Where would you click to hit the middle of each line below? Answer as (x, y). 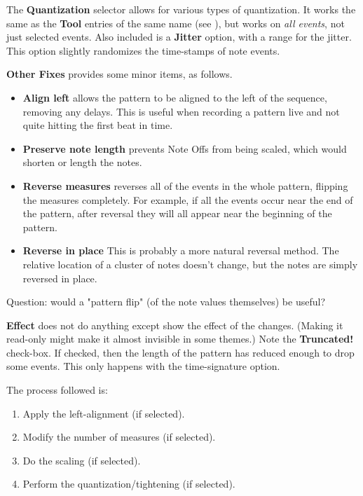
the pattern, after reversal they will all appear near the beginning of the (177, 213)
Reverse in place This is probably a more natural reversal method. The (181, 250)
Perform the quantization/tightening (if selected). (129, 484)
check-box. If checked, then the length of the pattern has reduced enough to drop (180, 352)
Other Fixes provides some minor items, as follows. (119, 74)
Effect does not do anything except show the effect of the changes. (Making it (175, 325)
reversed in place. (60, 278)
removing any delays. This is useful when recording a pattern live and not (181, 111)
